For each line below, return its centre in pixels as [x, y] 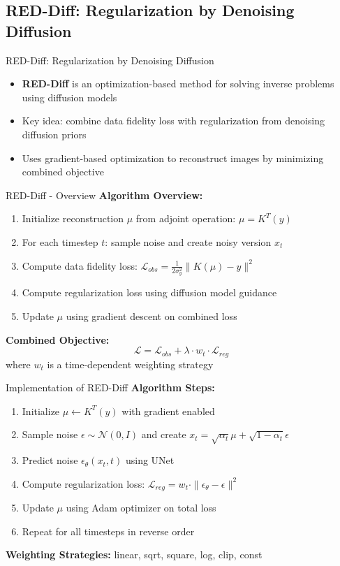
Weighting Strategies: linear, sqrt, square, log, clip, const [134, 554]
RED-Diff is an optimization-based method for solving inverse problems [178, 84]
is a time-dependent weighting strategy [130, 364]
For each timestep [60, 241]
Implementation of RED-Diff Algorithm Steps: [110, 387]
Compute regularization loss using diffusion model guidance [149, 292]
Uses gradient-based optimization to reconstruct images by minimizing [173, 158]
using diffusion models [69, 97]
